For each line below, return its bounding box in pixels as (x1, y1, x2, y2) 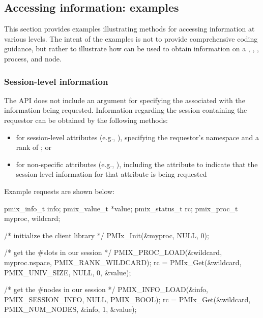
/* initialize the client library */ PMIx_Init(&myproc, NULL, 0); (4, 230, 209, 240)
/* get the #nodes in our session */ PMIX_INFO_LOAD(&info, (4, 284, 208, 295)
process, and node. (4, 53, 62, 63)
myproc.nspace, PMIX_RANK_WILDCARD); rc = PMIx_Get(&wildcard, (4, 257, 242, 267)
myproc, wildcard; (4, 213, 61, 224)
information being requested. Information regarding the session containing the (4, 105, 247, 115)
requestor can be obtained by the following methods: (4, 114, 168, 125)
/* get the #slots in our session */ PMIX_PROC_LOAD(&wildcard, (4, 247, 222, 258)
